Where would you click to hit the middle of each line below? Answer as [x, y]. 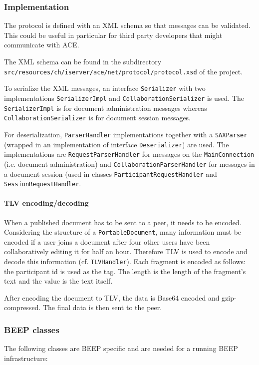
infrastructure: [26, 358]
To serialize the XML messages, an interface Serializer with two [105, 88]
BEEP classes [32, 330]
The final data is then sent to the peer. [102, 307]
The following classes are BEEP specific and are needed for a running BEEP [121, 348]
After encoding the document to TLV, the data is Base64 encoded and [112, 297]
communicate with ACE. [42, 45]
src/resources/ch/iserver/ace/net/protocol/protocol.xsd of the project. [124, 71]
